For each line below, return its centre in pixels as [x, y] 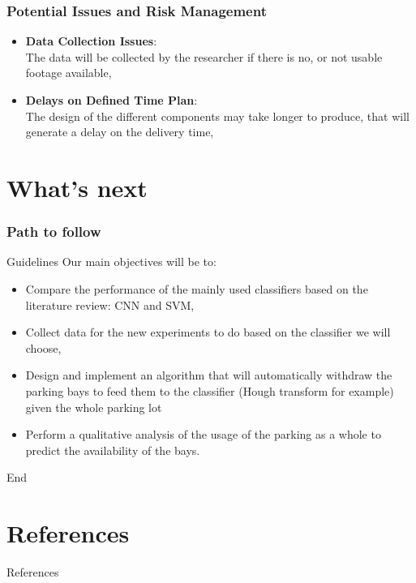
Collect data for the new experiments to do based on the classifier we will [208, 332]
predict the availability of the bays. [113, 450]
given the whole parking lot [94, 407]
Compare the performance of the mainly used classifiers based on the [197, 288]
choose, [43, 347]
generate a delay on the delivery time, [120, 132]
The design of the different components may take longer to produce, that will [217, 116]
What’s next [77, 187]
